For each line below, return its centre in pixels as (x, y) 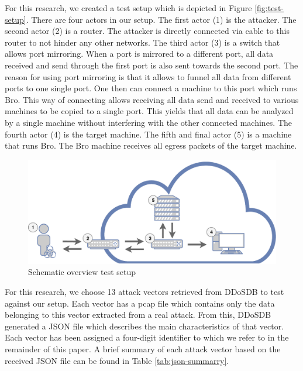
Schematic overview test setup (82, 272)
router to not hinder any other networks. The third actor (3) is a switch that (142, 42)
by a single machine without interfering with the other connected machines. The (149, 122)
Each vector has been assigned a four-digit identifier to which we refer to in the (147, 337)
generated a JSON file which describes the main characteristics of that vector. (144, 326)
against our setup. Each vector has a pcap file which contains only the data (140, 303)
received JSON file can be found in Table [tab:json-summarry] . (117, 360)
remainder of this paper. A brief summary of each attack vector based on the (143, 348)
